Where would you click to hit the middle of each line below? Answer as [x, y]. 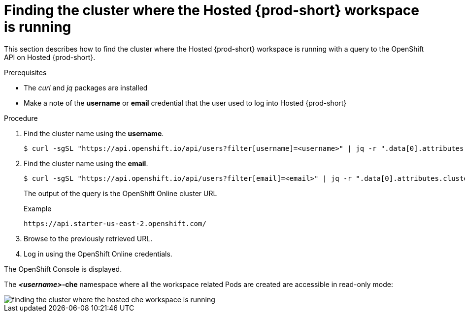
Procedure [21, 118]
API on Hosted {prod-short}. [50, 57]
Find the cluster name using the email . [86, 163]
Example [38, 208]
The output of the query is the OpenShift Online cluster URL [120, 193]
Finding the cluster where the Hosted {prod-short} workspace [212, 10]
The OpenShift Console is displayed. [63, 269]
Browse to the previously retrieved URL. [88, 238]
